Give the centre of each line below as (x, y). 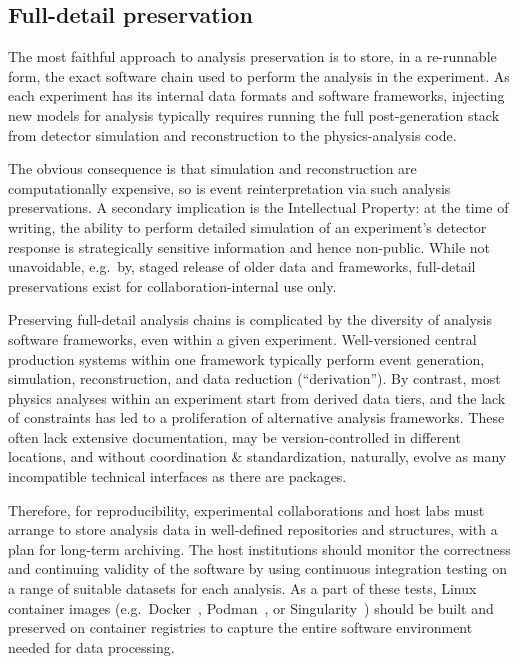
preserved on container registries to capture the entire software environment (240, 627)
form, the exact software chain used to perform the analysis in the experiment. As (259, 75)
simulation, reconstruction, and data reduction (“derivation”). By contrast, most (254, 378)
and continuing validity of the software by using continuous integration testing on (257, 568)
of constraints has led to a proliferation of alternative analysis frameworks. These (256, 417)
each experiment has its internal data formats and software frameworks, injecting (256, 95)
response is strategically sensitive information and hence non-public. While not (249, 246)
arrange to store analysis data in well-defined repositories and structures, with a (253, 529)
